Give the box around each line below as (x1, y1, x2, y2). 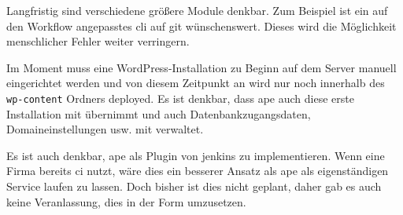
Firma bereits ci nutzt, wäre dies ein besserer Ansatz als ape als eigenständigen (6, 162, 389, 179)
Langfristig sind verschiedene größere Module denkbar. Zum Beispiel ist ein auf (6, 2, 388, 18)
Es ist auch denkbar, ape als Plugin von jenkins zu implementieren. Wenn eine (6, 147, 385, 163)
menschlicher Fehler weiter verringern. (6, 33, 190, 49)
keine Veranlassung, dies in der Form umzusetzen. (6, 193, 246, 210)
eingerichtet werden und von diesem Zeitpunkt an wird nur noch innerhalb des (6, 75, 385, 91)
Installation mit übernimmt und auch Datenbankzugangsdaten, (6, 105, 311, 122)
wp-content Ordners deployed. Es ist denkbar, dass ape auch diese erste (6, 89, 354, 106)
